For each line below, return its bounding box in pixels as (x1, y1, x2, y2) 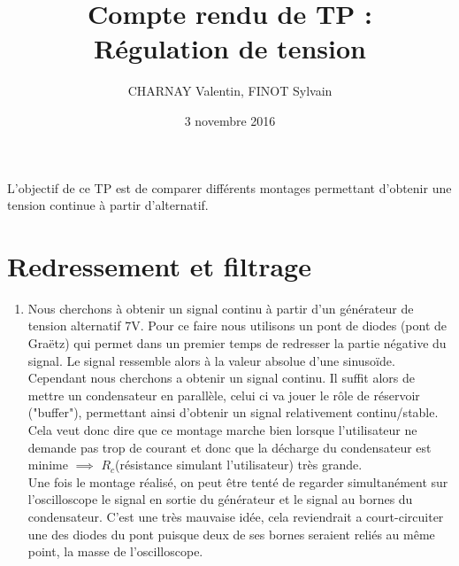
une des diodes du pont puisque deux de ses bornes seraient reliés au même (27, 524, 435, 543)
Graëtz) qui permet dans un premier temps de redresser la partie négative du (27, 334, 447, 352)
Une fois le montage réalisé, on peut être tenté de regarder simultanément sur (27, 472, 448, 491)
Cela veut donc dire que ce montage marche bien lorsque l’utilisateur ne (27, 420, 417, 438)
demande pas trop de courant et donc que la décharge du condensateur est (27, 438, 432, 456)
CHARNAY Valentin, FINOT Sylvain (127, 81, 333, 100)
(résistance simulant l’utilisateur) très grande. (115, 455, 363, 474)
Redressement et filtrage (7, 247, 311, 283)
